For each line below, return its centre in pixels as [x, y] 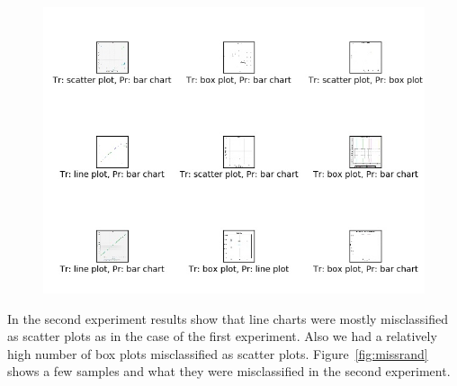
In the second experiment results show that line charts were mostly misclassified [228, 318]
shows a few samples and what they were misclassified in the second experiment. [229, 371]
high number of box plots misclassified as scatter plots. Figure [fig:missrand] [218, 353]
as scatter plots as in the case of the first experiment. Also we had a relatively [222, 336]
